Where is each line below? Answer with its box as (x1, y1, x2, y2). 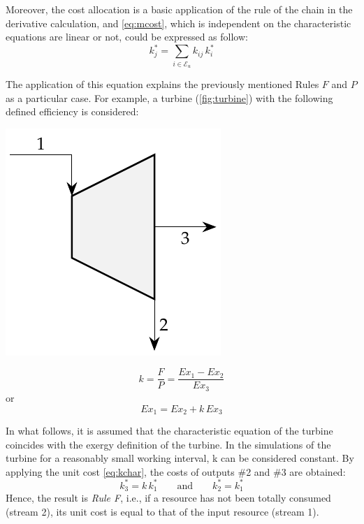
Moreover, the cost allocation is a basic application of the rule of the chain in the (6, 2, 353, 16)
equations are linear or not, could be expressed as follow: (6, 29, 248, 44)
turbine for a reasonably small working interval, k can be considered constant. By (6, 451, 354, 465)
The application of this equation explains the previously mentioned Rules (6, 77, 319, 92)
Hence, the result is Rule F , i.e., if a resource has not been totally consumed (6, 490, 331, 505)
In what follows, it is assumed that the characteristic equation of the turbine (6, 423, 333, 437)
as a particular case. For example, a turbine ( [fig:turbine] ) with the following (6, 90, 333, 105)
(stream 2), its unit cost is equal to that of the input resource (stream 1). (6, 504, 319, 518)
